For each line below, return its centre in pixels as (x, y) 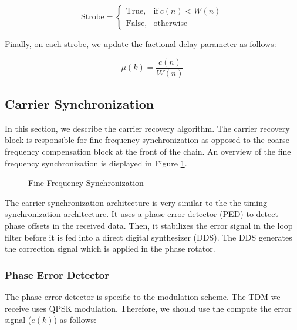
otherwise (171, 23)
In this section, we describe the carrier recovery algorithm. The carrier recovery (147, 128)
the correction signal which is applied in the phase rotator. (110, 249)
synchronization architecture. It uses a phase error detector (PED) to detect (141, 214)
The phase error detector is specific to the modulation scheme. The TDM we (143, 297)
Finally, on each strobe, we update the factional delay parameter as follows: (141, 44)
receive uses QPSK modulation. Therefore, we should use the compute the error (148, 308)
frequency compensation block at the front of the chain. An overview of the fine (148, 151)
